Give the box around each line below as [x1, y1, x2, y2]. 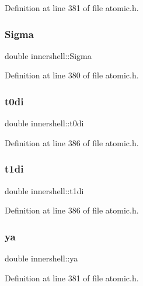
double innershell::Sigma [5, 49, 92, 61]
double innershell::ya [5, 252, 78, 264]
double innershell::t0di [5, 117, 84, 129]
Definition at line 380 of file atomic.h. [5, 69, 139, 81]
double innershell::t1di [5, 184, 84, 197]
